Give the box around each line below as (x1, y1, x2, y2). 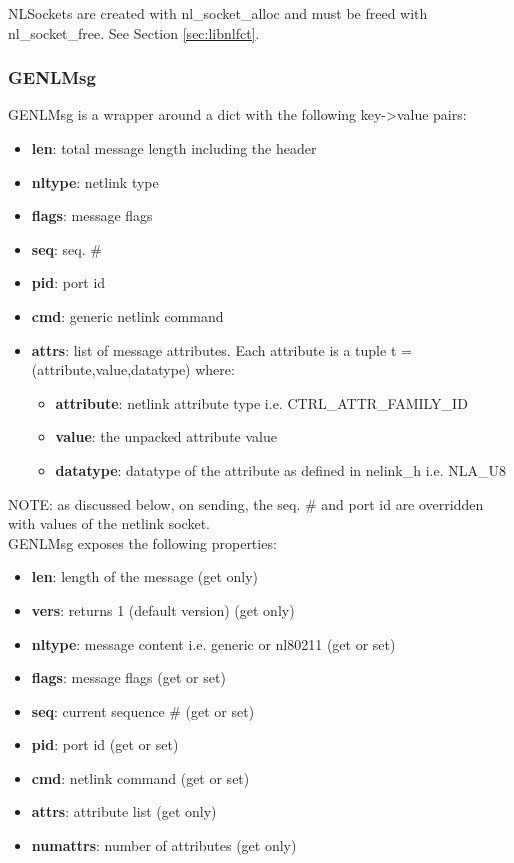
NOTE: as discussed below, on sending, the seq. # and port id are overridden (8, 493, 484, 514)
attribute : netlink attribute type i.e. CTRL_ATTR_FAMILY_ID (55, 392, 468, 413)
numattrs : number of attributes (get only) (31, 835, 297, 856)
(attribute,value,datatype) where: (31, 359, 235, 380)
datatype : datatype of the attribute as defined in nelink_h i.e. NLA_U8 (55, 459, 506, 480)
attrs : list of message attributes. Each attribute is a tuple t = (31, 339, 412, 360)
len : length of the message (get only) (31, 566, 259, 587)
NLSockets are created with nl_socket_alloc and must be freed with (8, 3, 428, 23)
